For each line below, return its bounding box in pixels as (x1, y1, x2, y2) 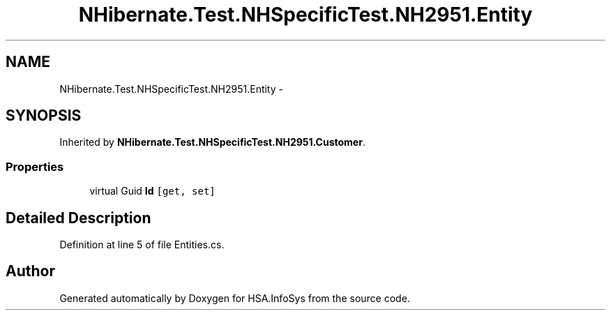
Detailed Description (6, 209, 151, 227)
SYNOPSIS (6, 107, 82, 125)
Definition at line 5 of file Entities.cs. (59, 239, 225, 251)
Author (6, 262, 55, 280)
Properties (6, 159, 64, 174)
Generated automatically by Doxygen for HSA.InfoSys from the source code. (59, 292, 410, 304)
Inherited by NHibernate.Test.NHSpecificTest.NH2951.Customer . (59, 136, 365, 149)
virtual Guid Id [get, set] (89, 185, 216, 197)
